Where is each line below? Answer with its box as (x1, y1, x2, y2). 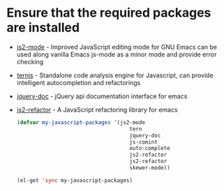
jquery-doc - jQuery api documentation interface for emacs (16, 92, 188, 100)
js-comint (129, 138, 158, 146)
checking (16, 57, 44, 66)
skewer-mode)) (129, 165, 170, 171)
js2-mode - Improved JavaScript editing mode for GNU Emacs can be (16, 43, 218, 51)
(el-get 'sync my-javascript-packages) (16, 176, 133, 184)
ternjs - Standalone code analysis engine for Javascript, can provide (16, 71, 214, 79)
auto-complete (129, 145, 170, 152)
